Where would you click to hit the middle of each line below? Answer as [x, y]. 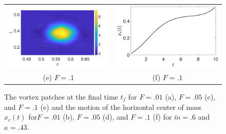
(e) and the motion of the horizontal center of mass [121, 107]
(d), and [115, 117]
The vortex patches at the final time [61, 97]
